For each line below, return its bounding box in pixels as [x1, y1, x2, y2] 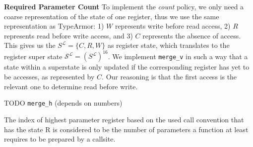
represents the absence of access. [142, 30, 241, 40]
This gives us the [4, 40, 56, 50]
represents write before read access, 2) [115, 21, 231, 31]
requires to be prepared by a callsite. [4, 134, 116, 144]
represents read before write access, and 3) [4, 30, 133, 40]
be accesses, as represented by [4, 72, 95, 82]
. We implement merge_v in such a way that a [108, 51, 248, 61]
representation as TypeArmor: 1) [4, 21, 104, 31]
